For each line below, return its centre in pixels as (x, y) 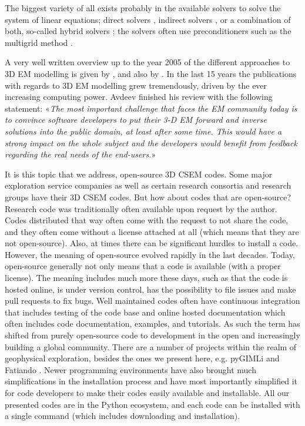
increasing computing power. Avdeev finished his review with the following (139, 97)
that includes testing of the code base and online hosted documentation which (145, 312)
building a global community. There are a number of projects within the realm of (151, 346)
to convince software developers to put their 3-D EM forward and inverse (136, 120)
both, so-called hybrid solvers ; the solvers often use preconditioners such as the (148, 31)
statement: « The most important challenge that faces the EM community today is (151, 108)
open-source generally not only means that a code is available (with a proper (143, 266)
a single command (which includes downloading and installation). (123, 416)
